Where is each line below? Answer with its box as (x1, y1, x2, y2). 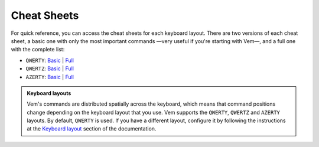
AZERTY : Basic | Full (25, 73, 74, 80)
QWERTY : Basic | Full (25, 57, 74, 64)
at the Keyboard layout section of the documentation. (27, 125, 157, 132)
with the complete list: (11, 46, 65, 53)
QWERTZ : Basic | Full (25, 65, 74, 72)
